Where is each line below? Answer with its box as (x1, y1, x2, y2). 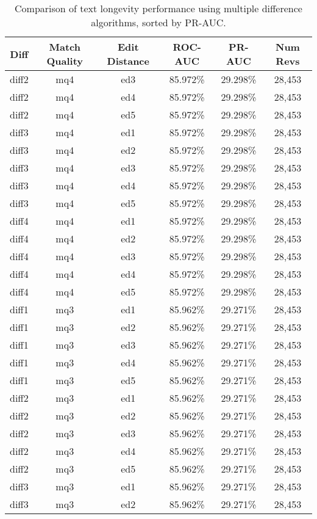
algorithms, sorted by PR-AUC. (91, 15, 226, 29)
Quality (46, 54, 84, 68)
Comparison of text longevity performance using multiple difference (15, 1, 302, 15)
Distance (107, 54, 149, 68)
